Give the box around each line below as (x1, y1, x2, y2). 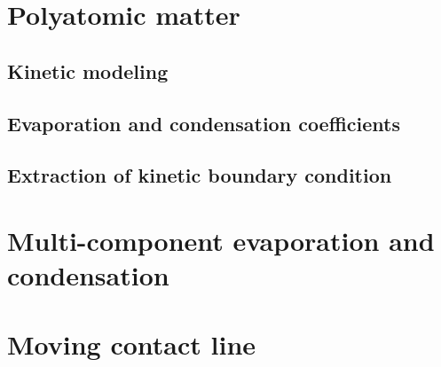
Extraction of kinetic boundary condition (7, 161, 392, 189)
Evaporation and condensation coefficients (7, 109, 400, 137)
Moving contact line (7, 326, 256, 363)
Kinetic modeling (7, 57, 169, 84)
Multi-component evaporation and (7, 222, 435, 258)
